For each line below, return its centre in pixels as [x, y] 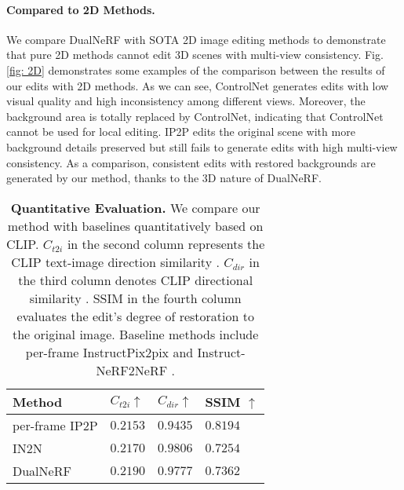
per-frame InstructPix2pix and [109, 352]
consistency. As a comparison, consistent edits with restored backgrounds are [191, 162]
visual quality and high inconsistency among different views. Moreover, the [186, 101]
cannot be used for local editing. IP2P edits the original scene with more [181, 132]
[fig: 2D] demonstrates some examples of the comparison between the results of [196, 69]
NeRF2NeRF [132, 370]
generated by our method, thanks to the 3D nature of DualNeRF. [164, 178]
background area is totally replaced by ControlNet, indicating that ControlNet [195, 116]
